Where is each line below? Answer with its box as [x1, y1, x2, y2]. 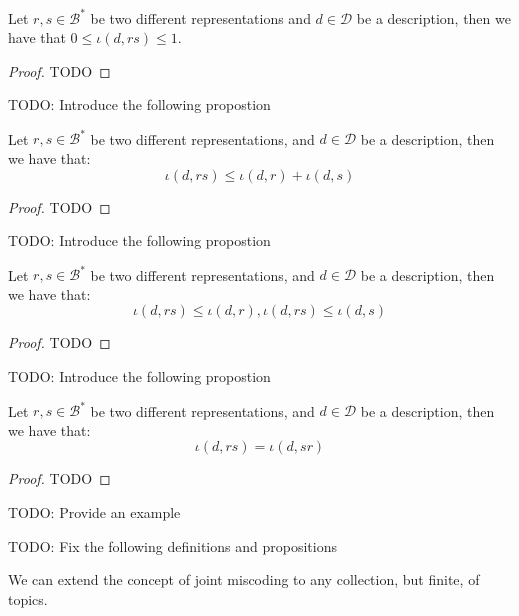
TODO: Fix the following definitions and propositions [8, 535, 337, 556]
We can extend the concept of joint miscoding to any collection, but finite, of [8, 569, 480, 590]
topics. [8, 588, 48, 609]
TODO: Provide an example [8, 501, 181, 522]
